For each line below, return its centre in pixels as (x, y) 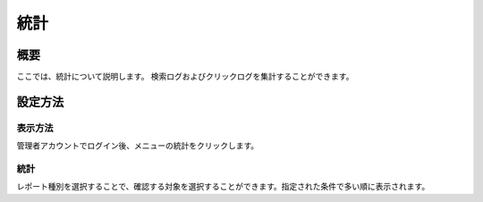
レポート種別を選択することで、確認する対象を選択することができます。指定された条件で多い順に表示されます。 (223, 187)
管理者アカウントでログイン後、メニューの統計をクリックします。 (138, 146)
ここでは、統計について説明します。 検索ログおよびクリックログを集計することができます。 (185, 77)
